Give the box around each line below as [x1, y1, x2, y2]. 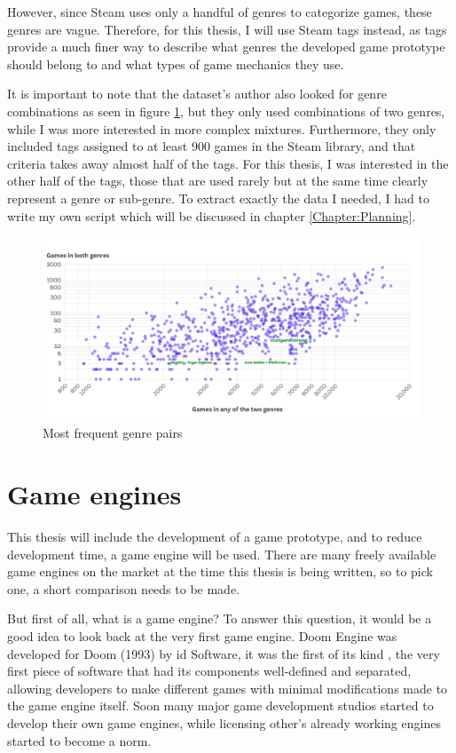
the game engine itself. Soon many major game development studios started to [7, 696, 434, 715]
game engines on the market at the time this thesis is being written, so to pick [7, 562, 433, 581]
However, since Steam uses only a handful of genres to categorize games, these [7, 3, 432, 20]
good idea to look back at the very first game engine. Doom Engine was [7, 627, 397, 646]
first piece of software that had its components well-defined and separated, [7, 662, 412, 680]
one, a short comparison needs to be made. [7, 579, 240, 598]
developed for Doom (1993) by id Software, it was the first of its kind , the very [7, 644, 440, 662]
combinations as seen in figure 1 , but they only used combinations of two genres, [7, 101, 445, 120]
